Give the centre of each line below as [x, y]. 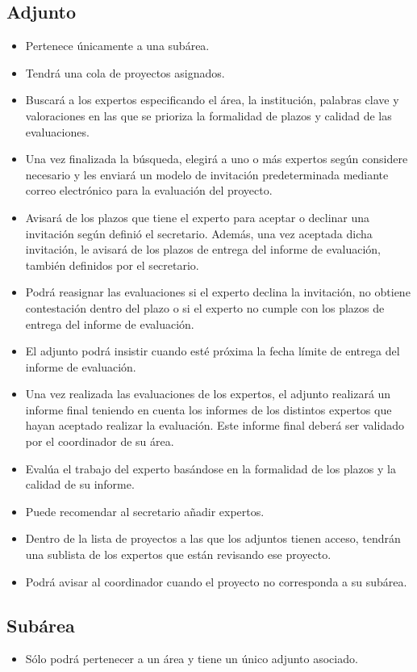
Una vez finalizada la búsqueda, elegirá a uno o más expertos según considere [217, 159]
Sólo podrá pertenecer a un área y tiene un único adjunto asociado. [192, 659]
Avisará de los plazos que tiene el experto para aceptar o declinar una [198, 217]
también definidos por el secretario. [112, 265]
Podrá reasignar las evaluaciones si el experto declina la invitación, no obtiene [218, 292]
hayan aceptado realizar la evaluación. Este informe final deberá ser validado [215, 425]
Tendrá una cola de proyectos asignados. [125, 72]
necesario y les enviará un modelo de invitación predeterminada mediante [207, 174]
